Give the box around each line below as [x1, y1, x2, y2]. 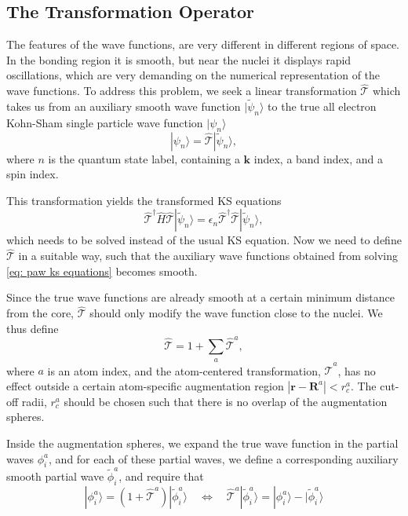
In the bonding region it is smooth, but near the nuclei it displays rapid [6, 51, 352, 68]
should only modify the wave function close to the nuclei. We [89, 305, 383, 321]
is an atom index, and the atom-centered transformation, [47, 362, 321, 379]
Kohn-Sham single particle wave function [6, 114, 203, 130]
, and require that [118, 468, 204, 485]
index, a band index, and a [253, 150, 383, 167]
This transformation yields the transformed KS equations [6, 192, 282, 208]
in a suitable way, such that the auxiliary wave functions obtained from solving [18, 247, 398, 264]
